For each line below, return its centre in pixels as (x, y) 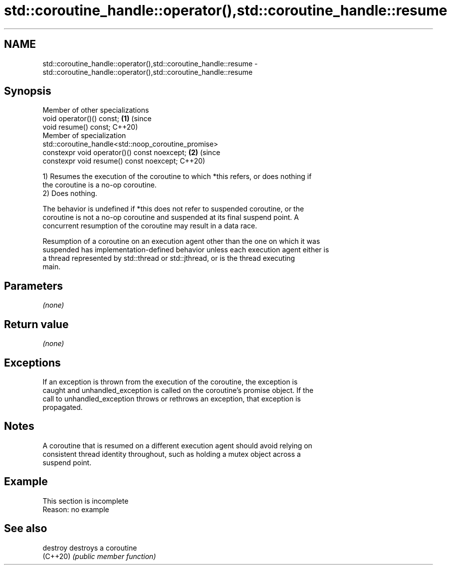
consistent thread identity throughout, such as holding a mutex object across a (172, 454)
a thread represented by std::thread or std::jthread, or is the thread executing (169, 258)
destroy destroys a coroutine (90, 548)
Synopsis (28, 91)
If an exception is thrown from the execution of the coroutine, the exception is (170, 381)
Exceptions (32, 363)
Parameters (33, 286)
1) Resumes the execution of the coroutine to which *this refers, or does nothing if (177, 177)
